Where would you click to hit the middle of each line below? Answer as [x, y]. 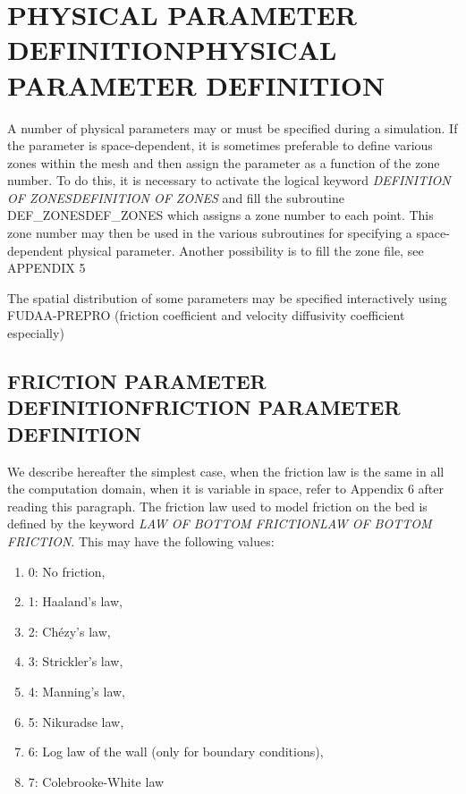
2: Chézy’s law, [69, 631]
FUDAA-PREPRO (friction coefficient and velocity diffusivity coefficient [206, 315]
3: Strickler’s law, [76, 661]
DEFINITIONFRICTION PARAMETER [204, 407]
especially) [36, 333]
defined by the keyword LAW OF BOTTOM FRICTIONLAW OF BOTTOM [220, 524]
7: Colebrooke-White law [96, 781]
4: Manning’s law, [77, 691]
